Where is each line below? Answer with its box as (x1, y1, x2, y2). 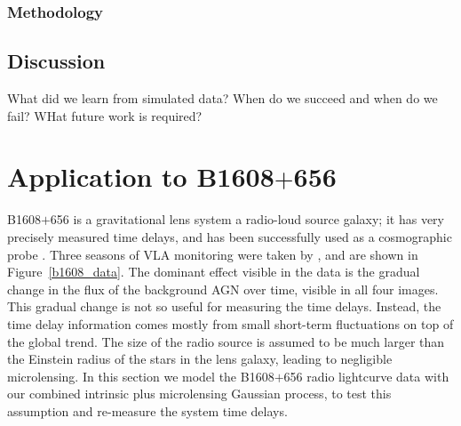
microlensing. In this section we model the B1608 (7, 366, 274, 385)
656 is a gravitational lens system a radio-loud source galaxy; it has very (50, 210, 444, 229)
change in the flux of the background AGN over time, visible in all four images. (7, 279, 439, 298)
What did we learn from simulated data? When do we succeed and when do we (7, 89, 438, 108)
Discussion (7, 47, 106, 75)
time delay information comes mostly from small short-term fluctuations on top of (7, 314, 454, 333)
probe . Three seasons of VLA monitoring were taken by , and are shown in (7, 245, 418, 263)
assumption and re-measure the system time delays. (7, 401, 288, 420)
